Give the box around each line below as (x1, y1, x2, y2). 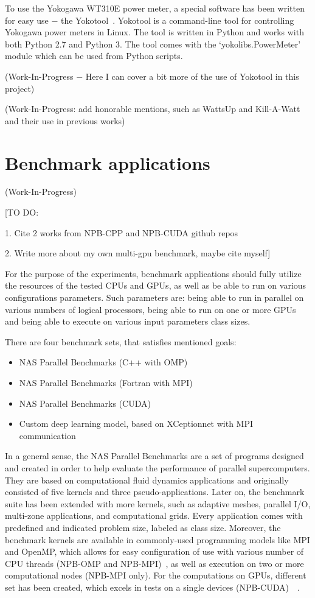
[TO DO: (5, 206, 39, 219)
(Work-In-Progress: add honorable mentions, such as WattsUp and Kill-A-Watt (5, 102, 300, 115)
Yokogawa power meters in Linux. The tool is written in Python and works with (5, 26, 304, 38)
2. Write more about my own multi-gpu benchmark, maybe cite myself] (5, 247, 271, 259)
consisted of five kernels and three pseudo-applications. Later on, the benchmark (5, 485, 305, 498)
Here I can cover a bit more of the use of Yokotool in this (85, 69, 299, 82)
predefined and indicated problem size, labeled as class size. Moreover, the (5, 521, 281, 533)
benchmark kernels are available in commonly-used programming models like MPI (5, 533, 310, 546)
